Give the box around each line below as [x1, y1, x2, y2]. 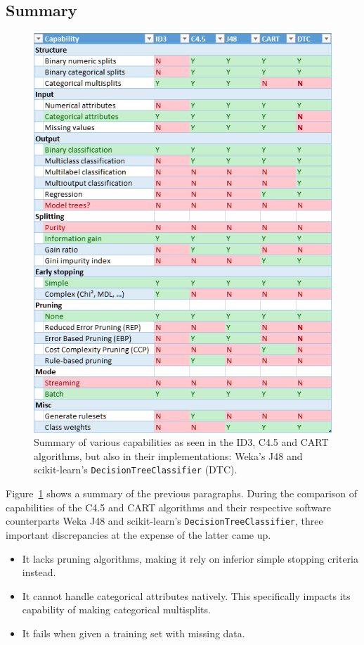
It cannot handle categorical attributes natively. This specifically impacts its [22, 588, 351, 603]
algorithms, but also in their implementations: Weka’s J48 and [34, 448, 303, 463]
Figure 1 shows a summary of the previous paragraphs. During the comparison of [6, 486, 358, 501]
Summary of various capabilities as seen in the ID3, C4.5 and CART [34, 435, 329, 449]
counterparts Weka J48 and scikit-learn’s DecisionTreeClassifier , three [6, 513, 323, 528]
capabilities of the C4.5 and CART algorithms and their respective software [6, 499, 332, 514]
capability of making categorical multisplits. [22, 602, 211, 617]
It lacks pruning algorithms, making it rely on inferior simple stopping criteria [22, 551, 358, 566]
